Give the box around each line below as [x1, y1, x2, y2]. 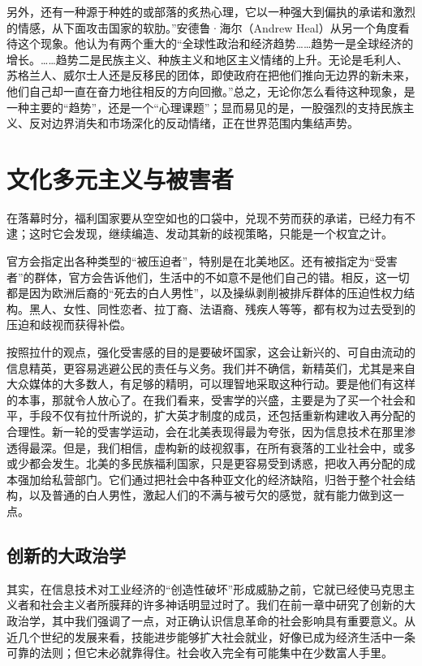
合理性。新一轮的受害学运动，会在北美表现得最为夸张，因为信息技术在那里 [6, 423, 404, 439]
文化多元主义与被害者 [6, 162, 235, 195]
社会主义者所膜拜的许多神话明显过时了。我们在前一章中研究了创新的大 [40, 596, 416, 613]
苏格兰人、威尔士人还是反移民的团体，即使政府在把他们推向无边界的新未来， [6, 67, 416, 84]
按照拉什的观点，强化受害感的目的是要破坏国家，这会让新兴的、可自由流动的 [6, 344, 416, 361]
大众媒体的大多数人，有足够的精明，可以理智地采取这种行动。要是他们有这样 [6, 375, 416, 392]
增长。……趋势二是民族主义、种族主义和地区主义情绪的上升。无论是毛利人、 [6, 50, 408, 67]
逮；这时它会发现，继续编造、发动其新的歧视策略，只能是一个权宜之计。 [6, 225, 393, 242]
